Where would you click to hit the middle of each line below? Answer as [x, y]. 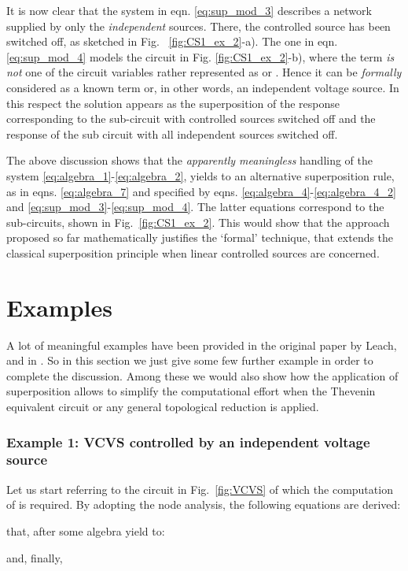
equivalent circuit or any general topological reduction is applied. [163, 406]
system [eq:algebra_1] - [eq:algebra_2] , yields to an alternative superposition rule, [200, 175]
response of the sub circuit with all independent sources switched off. [172, 133]
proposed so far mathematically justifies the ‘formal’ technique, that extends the [200, 237]
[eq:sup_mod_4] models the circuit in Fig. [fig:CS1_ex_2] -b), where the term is [200, 56]
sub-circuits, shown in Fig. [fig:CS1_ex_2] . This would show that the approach [198, 222]
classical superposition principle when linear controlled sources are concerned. [193, 252]
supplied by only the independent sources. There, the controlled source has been [198, 26]
